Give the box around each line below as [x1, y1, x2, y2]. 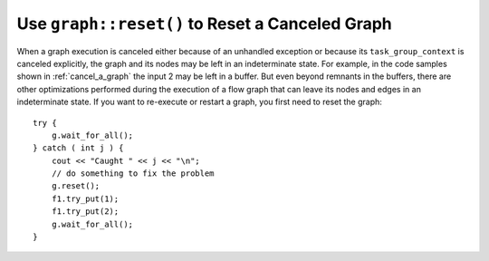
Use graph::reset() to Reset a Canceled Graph [16, 14, 393, 34]
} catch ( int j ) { [33, 143, 124, 153]
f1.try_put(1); [51, 193, 120, 204]
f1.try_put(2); [51, 207, 120, 217]
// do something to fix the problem [51, 169, 215, 179]
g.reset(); [51, 181, 101, 191]
